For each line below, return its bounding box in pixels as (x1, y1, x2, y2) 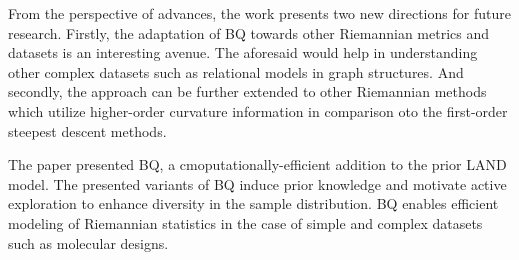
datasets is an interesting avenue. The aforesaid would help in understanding (8, 42, 478, 63)
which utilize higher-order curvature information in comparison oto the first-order (8, 100, 508, 121)
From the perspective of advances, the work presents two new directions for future (8, 3, 511, 23)
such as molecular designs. (8, 232, 169, 253)
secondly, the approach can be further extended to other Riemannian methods (8, 81, 487, 102)
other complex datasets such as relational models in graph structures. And (8, 61, 464, 82)
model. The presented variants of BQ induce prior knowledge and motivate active (8, 173, 507, 194)
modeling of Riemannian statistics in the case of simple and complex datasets (8, 212, 483, 233)
